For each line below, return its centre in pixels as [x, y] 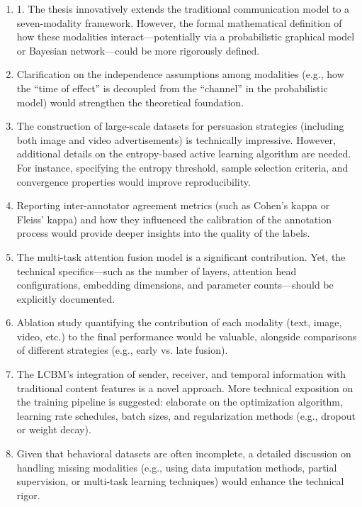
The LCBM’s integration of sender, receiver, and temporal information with [181, 374]
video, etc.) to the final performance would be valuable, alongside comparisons [187, 336]
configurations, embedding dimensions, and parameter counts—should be [175, 285]
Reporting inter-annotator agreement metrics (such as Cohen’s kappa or [173, 205]
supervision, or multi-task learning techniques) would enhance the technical [180, 481]
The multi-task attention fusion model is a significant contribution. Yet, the [181, 256]
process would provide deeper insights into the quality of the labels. [163, 233]
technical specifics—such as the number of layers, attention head [157, 271]
